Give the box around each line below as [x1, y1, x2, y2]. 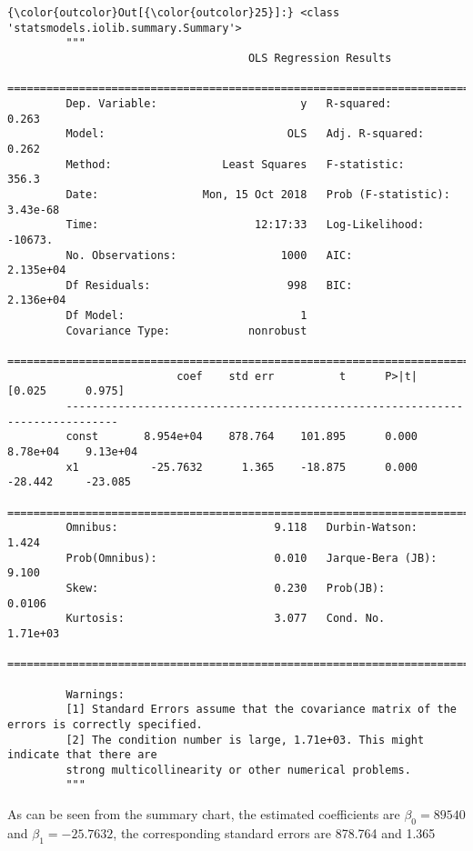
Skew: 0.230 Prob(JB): [65, 581, 386, 595]
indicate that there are [7, 748, 157, 762]
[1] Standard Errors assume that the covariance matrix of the [65, 703, 457, 716]
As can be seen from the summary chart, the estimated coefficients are [7, 805, 400, 824]
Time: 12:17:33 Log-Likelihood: [65, 218, 425, 232]
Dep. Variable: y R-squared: [65, 96, 392, 110]
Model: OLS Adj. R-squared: [65, 127, 425, 141]
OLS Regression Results [247, 51, 392, 65]
